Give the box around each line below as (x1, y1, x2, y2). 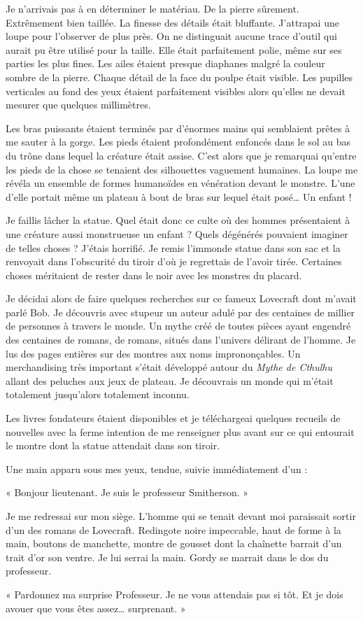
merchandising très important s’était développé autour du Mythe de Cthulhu (6, 360, 333, 374)
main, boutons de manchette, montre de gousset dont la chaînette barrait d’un (6, 536, 342, 551)
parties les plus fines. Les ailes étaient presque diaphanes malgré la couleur (6, 56, 325, 71)
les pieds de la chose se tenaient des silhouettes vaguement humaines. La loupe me (6, 162, 358, 176)
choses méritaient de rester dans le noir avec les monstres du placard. (6, 267, 302, 282)
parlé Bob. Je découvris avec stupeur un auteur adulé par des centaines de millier (6, 304, 355, 319)
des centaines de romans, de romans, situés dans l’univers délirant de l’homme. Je (6, 332, 356, 347)
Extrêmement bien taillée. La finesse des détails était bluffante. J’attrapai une (6, 15, 339, 29)
